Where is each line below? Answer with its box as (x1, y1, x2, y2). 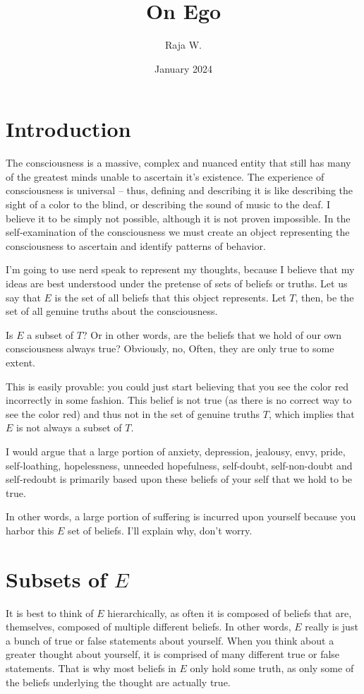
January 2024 (154, 61, 212, 76)
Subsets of (6, 564, 107, 593)
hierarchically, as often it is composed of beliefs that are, (107, 605, 352, 620)
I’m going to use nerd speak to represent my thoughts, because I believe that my (6, 262, 355, 277)
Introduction (6, 114, 131, 143)
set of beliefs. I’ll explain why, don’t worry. (67, 522, 253, 537)
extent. (6, 354, 35, 369)
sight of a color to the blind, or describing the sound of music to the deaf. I (6, 197, 331, 212)
